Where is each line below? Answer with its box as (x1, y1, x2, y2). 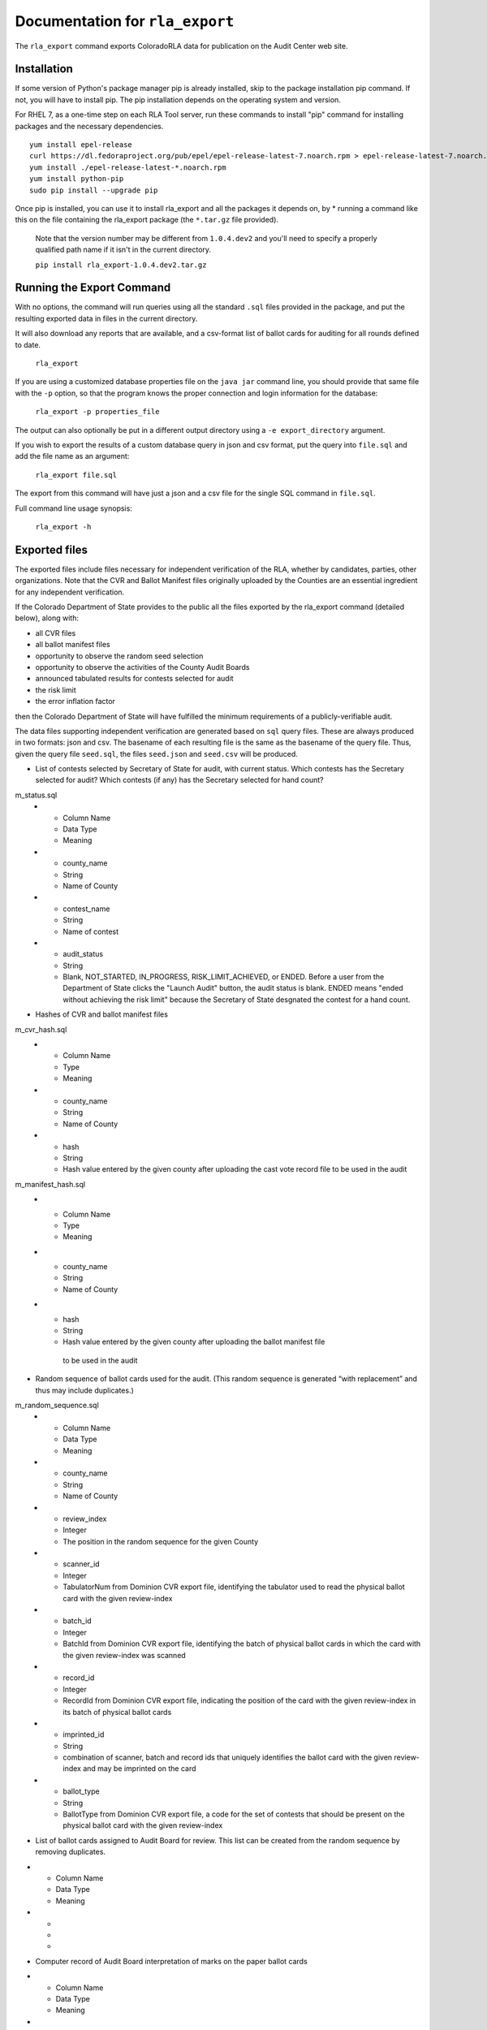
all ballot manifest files (35, 640, 110, 650)
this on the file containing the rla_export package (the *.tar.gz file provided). (15, 215, 279, 225)
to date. (15, 339, 41, 349)
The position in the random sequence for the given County (62, 1536, 259, 1546)
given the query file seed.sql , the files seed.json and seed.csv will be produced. (15, 749, 298, 758)
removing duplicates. (35, 1847, 106, 1857)
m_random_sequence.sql (15, 1400, 99, 1410)
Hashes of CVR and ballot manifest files (35, 1009, 168, 1019)
